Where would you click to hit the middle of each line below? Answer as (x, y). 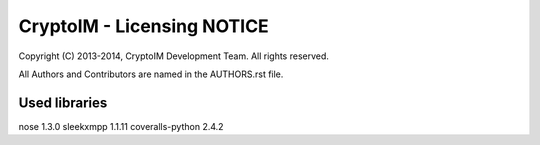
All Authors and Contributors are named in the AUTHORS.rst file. (151, 74)
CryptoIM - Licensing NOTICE (143, 26)
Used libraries (63, 102)
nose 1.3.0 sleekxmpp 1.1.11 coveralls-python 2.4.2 (121, 126)
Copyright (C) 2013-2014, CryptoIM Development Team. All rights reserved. (174, 56)
